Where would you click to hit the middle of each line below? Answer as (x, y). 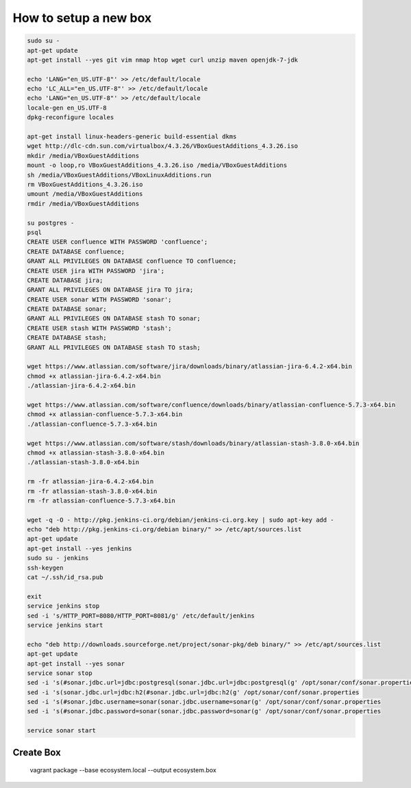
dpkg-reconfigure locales (71, 117)
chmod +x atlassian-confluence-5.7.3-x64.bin (105, 415)
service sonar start (61, 730)
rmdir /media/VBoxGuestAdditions (83, 203)
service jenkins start (65, 625)
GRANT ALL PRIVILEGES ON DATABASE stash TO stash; (114, 347)
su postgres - (51, 223)
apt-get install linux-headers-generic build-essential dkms (132, 137)
